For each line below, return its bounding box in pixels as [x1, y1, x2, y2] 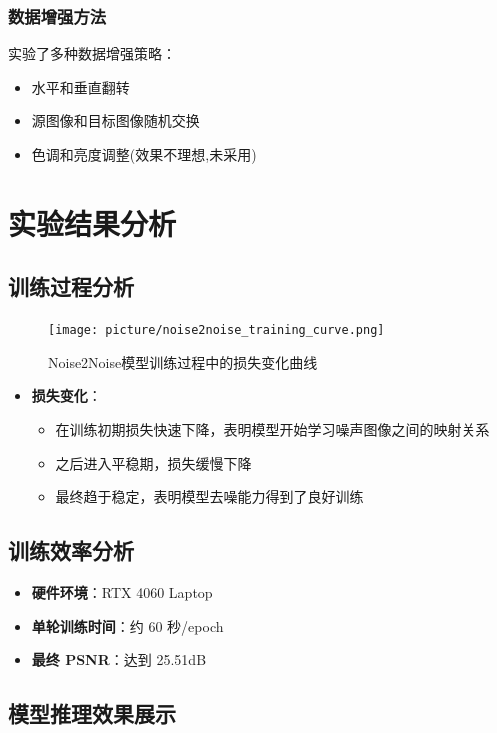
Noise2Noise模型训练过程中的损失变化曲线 [48, 351, 318, 372]
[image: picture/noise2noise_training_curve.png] [48, 323, 385, 338]
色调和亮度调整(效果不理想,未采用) [31, 144, 257, 164]
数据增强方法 [8, 3, 107, 28]
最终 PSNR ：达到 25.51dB [31, 649, 207, 670]
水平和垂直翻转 [31, 76, 130, 97]
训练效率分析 [8, 535, 134, 566]
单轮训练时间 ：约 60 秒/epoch [31, 615, 224, 636]
